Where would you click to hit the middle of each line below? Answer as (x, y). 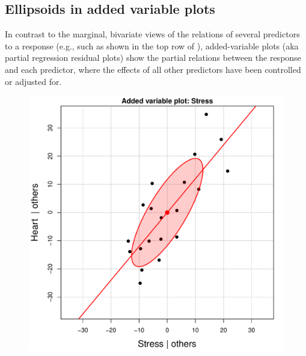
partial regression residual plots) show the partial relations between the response (153, 58)
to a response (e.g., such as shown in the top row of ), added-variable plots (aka (152, 45)
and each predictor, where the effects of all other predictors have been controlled (153, 69)
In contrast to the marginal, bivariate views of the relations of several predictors (152, 34)
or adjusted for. (33, 81)
